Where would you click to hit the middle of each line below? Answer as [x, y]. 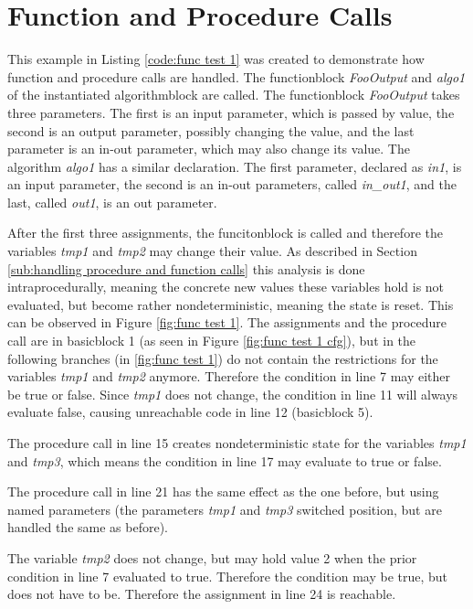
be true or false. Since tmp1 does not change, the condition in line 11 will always [233, 394]
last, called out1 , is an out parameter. [112, 202]
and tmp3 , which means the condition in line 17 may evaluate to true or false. [225, 460]
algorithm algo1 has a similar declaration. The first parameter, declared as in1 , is [235, 166]
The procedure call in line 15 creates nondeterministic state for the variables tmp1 [237, 443]
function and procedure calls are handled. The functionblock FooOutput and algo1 [236, 76]
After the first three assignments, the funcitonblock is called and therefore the [225, 233]
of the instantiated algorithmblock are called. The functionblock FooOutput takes [234, 95]
